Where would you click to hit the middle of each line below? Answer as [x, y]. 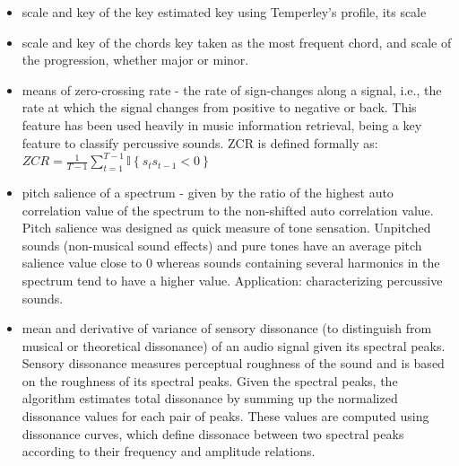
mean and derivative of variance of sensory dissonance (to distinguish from [227, 328]
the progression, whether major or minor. [135, 60]
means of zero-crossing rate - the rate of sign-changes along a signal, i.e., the [232, 89]
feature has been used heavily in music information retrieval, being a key [222, 124]
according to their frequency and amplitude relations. [169, 451]
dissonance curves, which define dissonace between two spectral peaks [213, 433]
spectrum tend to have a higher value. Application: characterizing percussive [232, 280]
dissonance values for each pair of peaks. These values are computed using [225, 416]
